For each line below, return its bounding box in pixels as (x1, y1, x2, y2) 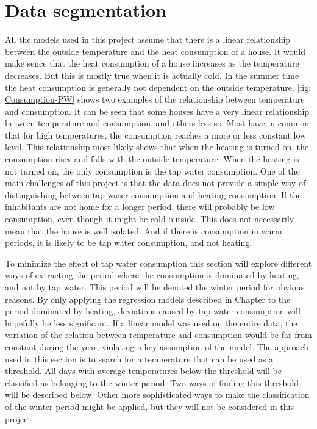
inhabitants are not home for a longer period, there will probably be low (5, 200, 275, 213)
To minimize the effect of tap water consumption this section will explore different (5, 256, 312, 269)
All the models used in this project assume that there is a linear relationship (5, 33, 291, 46)
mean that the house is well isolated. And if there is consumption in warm (5, 224, 282, 237)
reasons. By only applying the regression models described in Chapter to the (5, 292, 291, 305)
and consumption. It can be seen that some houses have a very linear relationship (5, 104, 310, 117)
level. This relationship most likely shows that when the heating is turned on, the (5, 140, 309, 153)
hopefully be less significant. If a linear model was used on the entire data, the (5, 316, 297, 329)
